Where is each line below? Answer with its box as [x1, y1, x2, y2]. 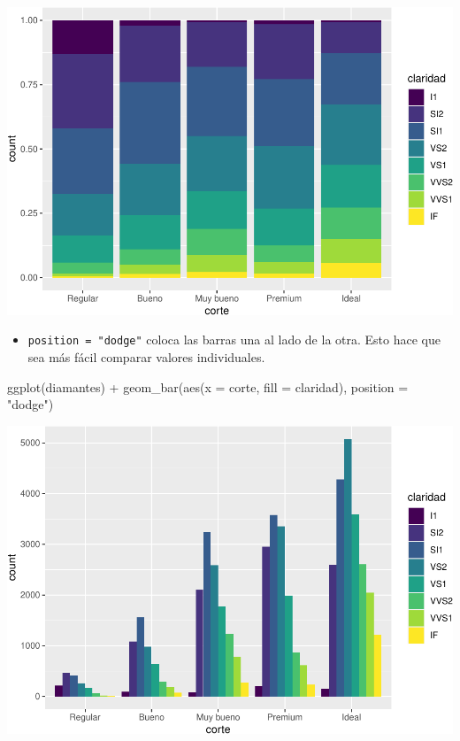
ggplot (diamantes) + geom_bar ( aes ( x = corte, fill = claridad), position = [7, 377, 409, 396]
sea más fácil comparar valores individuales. [27, 348, 265, 367]
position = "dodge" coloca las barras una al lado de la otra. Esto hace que [27, 330, 441, 349]
